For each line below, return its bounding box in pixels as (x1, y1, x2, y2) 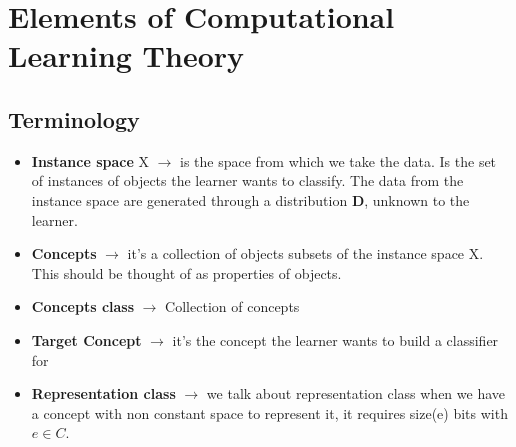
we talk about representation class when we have (206, 383, 506, 404)
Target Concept (31, 329, 142, 350)
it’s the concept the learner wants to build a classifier (172, 329, 499, 350)
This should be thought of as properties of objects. (31, 262, 342, 283)
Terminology (8, 103, 140, 134)
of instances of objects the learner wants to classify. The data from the (31, 170, 464, 191)
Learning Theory (8, 35, 245, 76)
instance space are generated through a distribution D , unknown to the (31, 189, 470, 210)
